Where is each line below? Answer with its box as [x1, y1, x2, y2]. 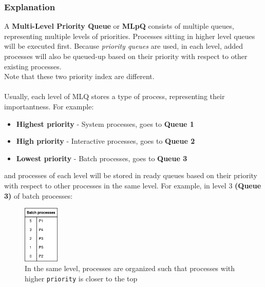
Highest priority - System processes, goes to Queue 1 [16, 118, 194, 129]
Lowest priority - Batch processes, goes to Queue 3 [16, 152, 187, 163]
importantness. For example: [4, 101, 94, 111]
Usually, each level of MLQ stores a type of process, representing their [4, 91, 225, 102]
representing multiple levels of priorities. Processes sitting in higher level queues [4, 30, 255, 41]
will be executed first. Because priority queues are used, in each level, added [4, 41, 243, 51]
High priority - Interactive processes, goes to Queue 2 [16, 136, 195, 146]
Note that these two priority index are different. [4, 71, 155, 82]
